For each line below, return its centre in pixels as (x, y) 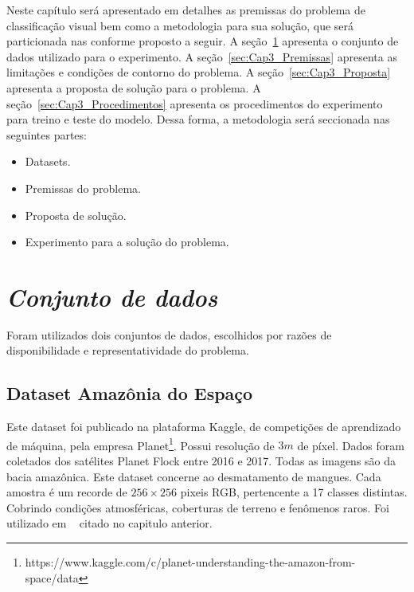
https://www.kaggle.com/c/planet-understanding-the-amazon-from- (190, 562)
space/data (52, 577)
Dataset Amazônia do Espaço (130, 393)
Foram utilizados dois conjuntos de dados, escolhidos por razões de (169, 334)
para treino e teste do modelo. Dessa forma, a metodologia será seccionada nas (198, 119)
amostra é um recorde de (67, 492)
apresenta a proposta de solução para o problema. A (134, 87)
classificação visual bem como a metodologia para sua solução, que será (180, 25)
